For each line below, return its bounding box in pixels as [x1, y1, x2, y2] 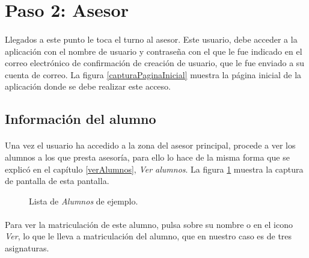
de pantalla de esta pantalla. [5, 174, 109, 187]
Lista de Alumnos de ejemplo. [29, 194, 138, 207]
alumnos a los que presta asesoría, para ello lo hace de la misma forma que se [5, 150, 290, 163]
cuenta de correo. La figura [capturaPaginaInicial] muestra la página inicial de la [5, 68, 302, 81]
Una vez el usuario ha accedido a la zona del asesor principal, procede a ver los [5, 139, 296, 152]
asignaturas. [5, 242, 49, 254]
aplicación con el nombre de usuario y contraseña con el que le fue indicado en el [5, 45, 302, 57]
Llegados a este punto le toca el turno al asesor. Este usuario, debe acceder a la [5, 32, 298, 45]
